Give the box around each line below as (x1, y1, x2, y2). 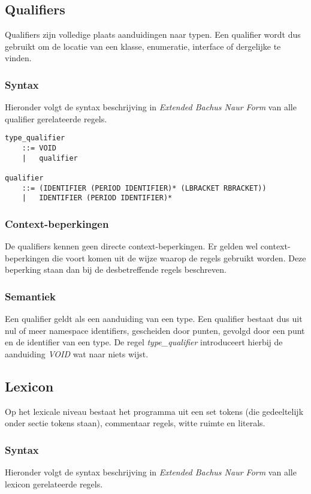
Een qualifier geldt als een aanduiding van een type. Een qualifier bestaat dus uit (5, 312, 303, 325)
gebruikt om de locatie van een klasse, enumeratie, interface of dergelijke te (5, 40, 281, 52)
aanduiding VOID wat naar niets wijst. (5, 347, 149, 360)
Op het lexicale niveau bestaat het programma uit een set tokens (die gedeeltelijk (5, 405, 304, 417)
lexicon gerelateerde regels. (5, 477, 103, 490)
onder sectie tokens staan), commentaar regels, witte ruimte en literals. (5, 417, 265, 429)
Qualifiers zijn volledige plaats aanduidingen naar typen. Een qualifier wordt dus (5, 28, 301, 41)
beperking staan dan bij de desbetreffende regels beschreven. (5, 263, 227, 276)
